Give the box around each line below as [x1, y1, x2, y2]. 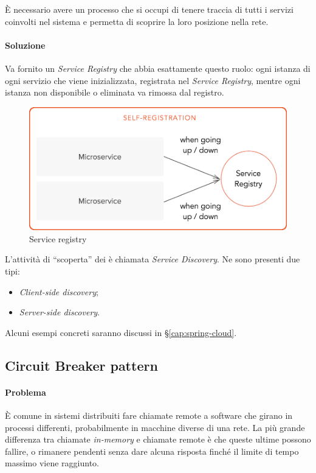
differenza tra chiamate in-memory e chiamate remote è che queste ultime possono [5, 433, 311, 446]
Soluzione [5, 38, 46, 51]
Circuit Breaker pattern [5, 356, 158, 374]
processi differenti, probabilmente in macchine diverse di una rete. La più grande [5, 421, 305, 433]
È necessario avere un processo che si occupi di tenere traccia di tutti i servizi [5, 3, 294, 15]
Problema [5, 385, 46, 398]
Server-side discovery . [19, 306, 100, 318]
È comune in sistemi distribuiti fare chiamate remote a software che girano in [5, 408, 293, 421]
